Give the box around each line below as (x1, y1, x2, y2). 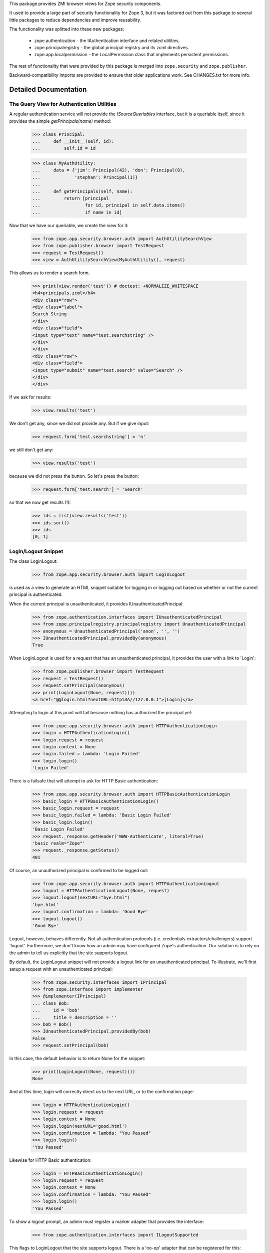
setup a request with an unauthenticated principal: (9, 966, 113, 972)
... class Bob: (32, 1000, 69, 1006)
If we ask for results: (9, 394, 51, 400)
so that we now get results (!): (9, 499, 71, 506)
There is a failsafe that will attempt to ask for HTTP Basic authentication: (9, 778, 158, 784)
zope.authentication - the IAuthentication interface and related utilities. (34, 38, 180, 44)
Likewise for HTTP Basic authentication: (9, 1157, 92, 1163)
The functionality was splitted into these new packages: (9, 26, 124, 32)
